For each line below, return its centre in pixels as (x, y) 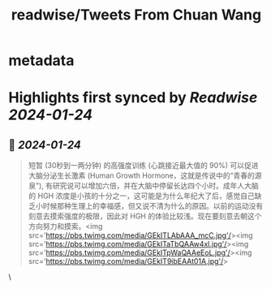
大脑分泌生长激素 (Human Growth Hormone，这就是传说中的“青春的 (142, 175)
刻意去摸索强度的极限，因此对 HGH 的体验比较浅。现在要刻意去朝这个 (145, 216)
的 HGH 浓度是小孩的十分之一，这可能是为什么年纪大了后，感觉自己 (141, 196)
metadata (41, 60)
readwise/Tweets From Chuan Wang (136, 15)
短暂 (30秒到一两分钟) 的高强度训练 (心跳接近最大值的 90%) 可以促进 (143, 166)
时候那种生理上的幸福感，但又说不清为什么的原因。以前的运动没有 (153, 206)
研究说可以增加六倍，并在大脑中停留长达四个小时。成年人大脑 (156, 186)
